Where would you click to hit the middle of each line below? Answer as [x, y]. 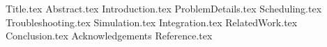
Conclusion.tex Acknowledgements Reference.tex [109, 36]
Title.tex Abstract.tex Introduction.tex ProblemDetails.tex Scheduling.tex [164, 8]
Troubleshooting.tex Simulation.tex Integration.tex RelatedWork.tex [152, 22]
